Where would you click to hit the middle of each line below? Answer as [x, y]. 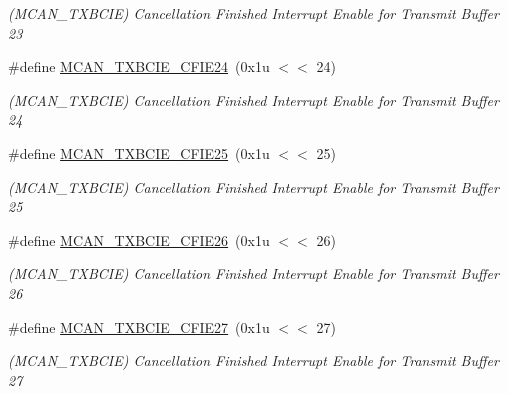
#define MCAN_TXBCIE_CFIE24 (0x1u [139, 66]
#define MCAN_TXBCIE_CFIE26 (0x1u [139, 239]
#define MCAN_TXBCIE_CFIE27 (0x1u [139, 326]
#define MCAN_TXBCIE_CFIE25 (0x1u [139, 152]
